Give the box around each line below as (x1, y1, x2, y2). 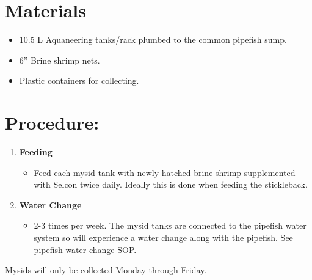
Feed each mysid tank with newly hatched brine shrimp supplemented (34, 166, 296, 179)
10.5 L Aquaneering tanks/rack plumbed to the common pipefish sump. (19, 33, 287, 46)
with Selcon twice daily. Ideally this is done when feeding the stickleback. (34, 178, 308, 191)
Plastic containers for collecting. (19, 74, 139, 87)
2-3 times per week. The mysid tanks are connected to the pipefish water (34, 219, 307, 232)
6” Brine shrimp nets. (19, 53, 100, 66)
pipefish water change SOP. (34, 243, 137, 256)
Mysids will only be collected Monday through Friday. (5, 263, 207, 276)
